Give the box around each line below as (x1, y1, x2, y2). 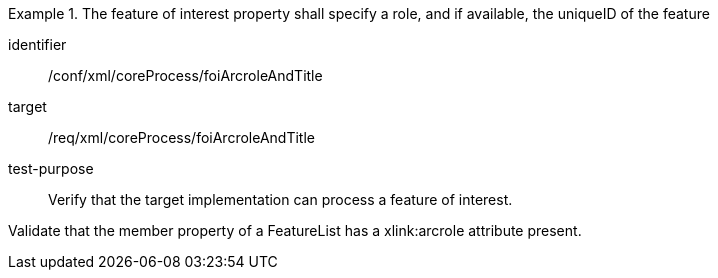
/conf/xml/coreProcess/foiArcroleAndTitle (48, 67, 323, 84)
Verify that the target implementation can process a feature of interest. (48, 191, 513, 208)
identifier (8, 36, 67, 53)
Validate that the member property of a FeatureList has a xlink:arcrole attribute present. (8, 222, 582, 239)
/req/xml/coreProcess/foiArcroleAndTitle (48, 129, 315, 146)
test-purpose (8, 160, 94, 177)
